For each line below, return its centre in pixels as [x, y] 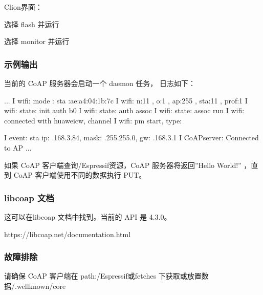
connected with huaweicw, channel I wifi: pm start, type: [93, 120]
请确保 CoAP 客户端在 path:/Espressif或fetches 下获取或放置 [103, 276]
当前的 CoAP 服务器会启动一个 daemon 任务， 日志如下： [100, 83]
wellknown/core [41, 286]
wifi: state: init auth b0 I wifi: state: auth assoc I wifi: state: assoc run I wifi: [124, 110]
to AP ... [18, 147]
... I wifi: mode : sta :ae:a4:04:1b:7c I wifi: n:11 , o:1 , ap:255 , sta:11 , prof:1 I [126, 100]
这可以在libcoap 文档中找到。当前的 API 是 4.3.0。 [88, 216]
